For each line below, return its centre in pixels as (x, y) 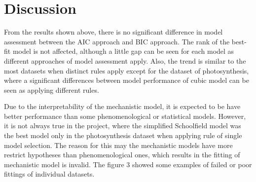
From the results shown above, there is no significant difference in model (113, 32)
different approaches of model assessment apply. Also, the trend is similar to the (125, 60)
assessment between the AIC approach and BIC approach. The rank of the (117, 41)
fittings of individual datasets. (49, 174)
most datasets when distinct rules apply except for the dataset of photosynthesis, (127, 70)
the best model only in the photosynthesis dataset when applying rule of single (123, 135)
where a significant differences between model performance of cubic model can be (127, 80)
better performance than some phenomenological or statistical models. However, (125, 116)
